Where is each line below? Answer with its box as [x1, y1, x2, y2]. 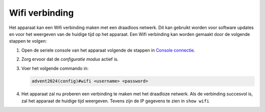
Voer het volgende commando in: [21, 65, 89, 71]
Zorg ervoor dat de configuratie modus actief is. [21, 56, 119, 62]
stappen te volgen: [9, 38, 47, 44]
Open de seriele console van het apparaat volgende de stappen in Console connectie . [21, 47, 195, 53]
